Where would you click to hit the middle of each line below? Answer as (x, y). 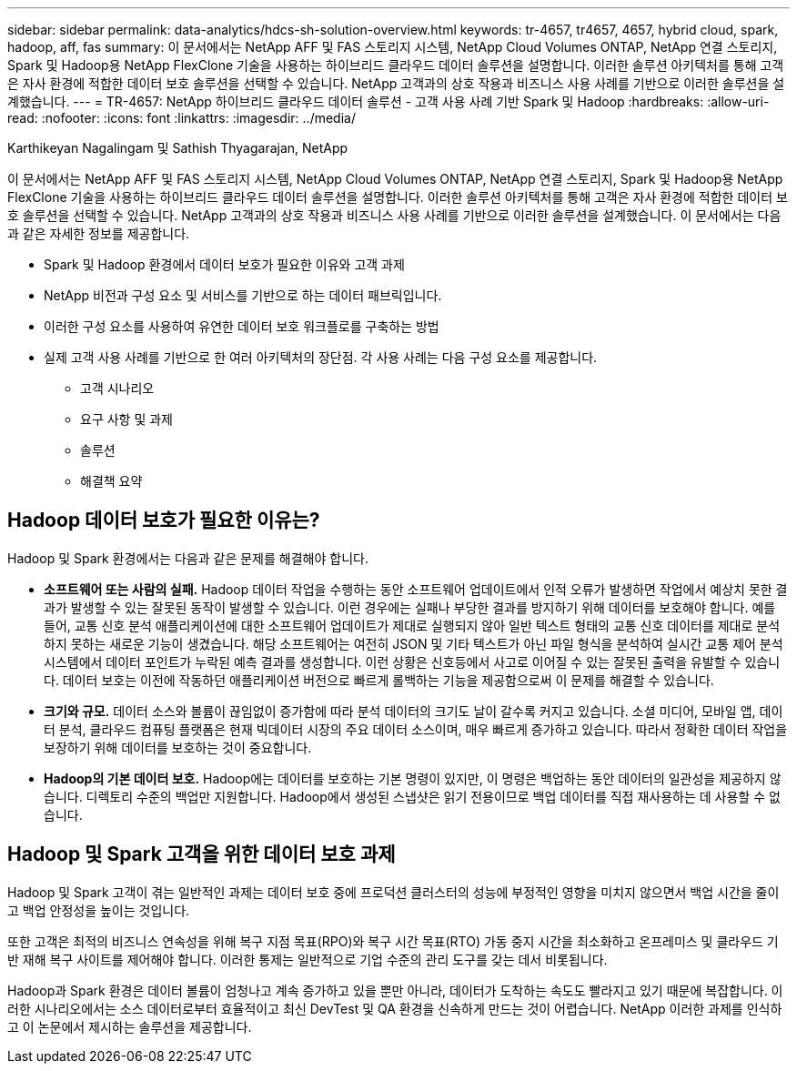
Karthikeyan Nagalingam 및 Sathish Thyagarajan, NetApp (178, 148)
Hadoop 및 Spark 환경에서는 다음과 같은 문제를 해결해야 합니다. (188, 558)
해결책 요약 (111, 481)
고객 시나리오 (117, 388)
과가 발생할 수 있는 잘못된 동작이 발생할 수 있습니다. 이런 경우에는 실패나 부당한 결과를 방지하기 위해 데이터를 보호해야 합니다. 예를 (410, 607)
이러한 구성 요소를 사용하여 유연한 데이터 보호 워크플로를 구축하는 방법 (242, 326)
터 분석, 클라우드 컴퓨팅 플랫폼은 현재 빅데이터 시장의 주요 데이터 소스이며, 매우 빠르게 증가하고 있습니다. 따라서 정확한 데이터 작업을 (416, 729)
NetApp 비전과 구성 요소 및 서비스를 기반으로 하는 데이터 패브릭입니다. (243, 295)
